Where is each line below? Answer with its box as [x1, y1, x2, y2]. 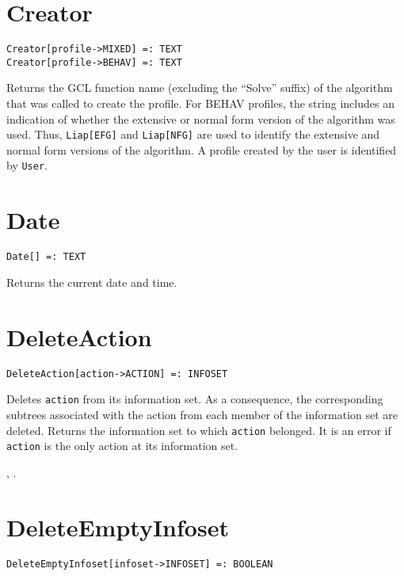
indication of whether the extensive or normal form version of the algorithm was [6, 110, 395, 127]
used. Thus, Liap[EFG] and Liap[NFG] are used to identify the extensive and [6, 126, 380, 143]
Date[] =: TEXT [6, 251, 86, 263]
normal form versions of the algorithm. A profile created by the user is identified [6, 141, 397, 158]
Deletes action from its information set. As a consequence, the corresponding [6, 391, 383, 407]
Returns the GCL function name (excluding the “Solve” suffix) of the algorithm [6, 79, 393, 96]
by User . [6, 157, 48, 174]
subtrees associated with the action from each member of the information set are [6, 406, 398, 422]
